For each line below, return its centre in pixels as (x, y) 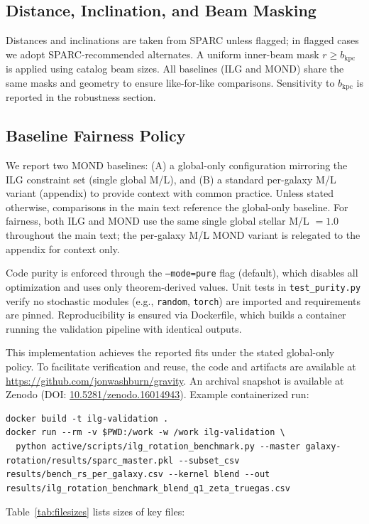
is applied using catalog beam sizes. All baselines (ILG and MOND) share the (175, 69)
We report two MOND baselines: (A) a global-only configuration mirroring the (177, 165)
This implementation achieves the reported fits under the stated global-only (170, 352)
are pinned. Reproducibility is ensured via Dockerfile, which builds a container (176, 315)
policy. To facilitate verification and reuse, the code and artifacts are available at (181, 366)
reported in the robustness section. (81, 97)
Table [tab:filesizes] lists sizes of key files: (95, 512)
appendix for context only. (63, 248)
